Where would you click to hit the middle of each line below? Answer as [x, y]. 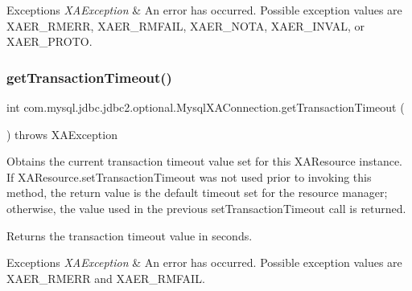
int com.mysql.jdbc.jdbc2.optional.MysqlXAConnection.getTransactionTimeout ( [206, 107]
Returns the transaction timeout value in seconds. [130, 235]
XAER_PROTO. [49, 41]
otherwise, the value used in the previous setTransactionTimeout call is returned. [206, 208]
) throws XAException [62, 134]
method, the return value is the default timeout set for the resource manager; [197, 193]
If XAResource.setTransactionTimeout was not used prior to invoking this [189, 176]
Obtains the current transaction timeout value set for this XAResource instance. [204, 161]
